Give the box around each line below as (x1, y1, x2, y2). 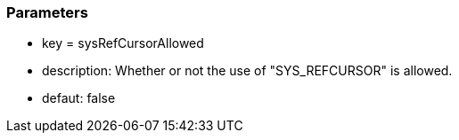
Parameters (6, 4, 88, 21)
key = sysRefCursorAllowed (42, 35, 204, 51)
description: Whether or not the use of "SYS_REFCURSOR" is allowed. (42, 63, 453, 79)
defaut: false (42, 90, 116, 106)
